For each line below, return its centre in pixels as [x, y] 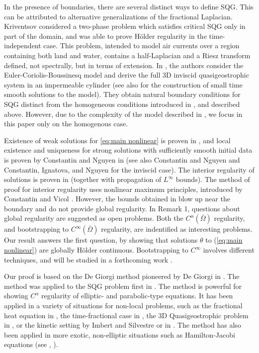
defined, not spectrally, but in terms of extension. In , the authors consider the [124, 65]
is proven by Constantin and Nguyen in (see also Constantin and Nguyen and [122, 159]
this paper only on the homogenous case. [66, 124]
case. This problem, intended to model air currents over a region [141, 45]
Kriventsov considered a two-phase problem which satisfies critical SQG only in [125, 26]
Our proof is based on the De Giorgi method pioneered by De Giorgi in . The [122, 276]
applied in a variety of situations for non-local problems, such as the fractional [123, 306]
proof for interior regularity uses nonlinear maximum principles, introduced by [123, 189]
